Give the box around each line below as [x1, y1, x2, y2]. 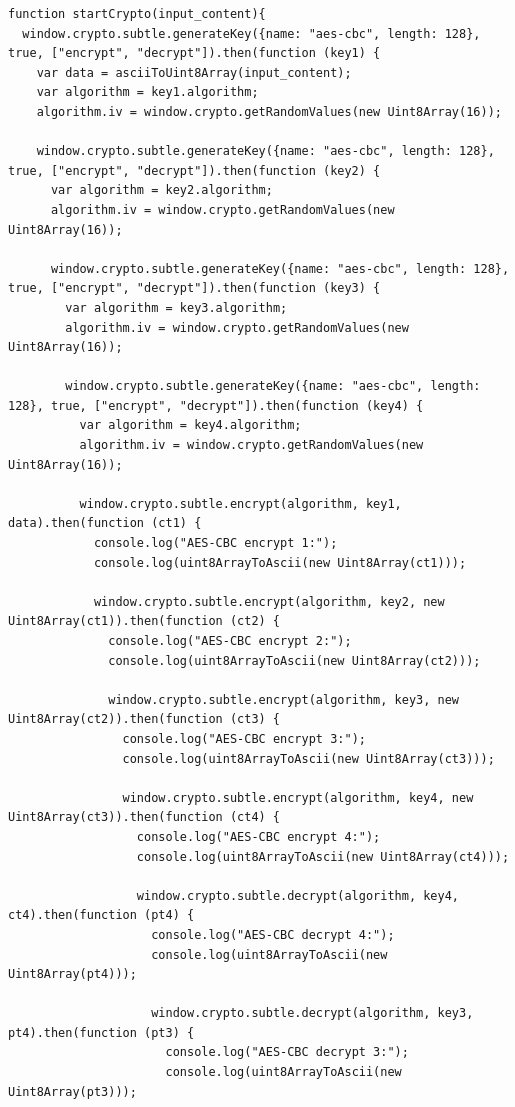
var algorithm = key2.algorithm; [50, 183, 273, 198]
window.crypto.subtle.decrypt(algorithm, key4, [136, 888, 460, 903]
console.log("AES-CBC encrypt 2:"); [108, 634, 352, 648]
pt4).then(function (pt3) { [8, 1025, 195, 1040]
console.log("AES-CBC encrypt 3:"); [122, 731, 366, 746]
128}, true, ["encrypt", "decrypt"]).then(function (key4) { [8, 398, 424, 413]
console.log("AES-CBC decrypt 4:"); [151, 927, 395, 942]
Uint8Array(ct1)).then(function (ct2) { [8, 614, 281, 629]
